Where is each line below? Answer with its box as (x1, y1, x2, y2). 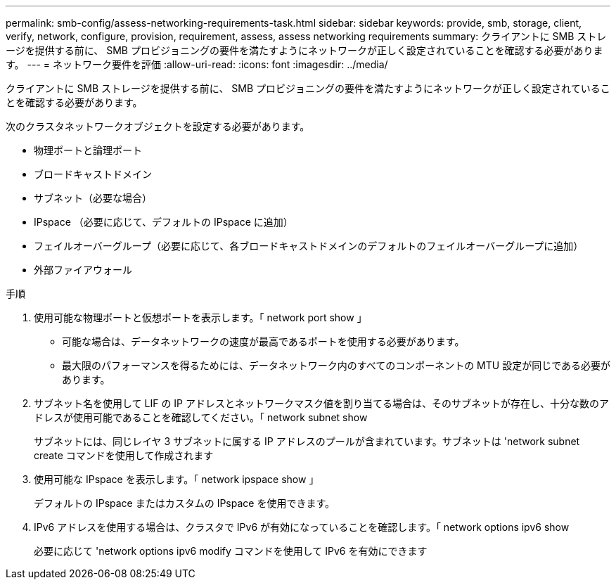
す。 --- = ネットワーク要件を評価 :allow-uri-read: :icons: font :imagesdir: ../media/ (6, 58, 388, 70)
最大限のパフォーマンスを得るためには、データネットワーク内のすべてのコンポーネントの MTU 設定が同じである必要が (62, 359, 611, 371)
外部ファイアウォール (34, 264, 132, 276)
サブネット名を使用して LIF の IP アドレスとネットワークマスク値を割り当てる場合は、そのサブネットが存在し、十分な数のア (34, 397, 609, 409)
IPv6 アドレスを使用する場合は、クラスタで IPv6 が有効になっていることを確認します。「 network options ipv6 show (34, 521, 570, 533)
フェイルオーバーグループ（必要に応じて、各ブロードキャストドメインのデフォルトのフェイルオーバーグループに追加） (34, 240, 584, 252)
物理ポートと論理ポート (34, 144, 142, 156)
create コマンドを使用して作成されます (34, 449, 214, 461)
